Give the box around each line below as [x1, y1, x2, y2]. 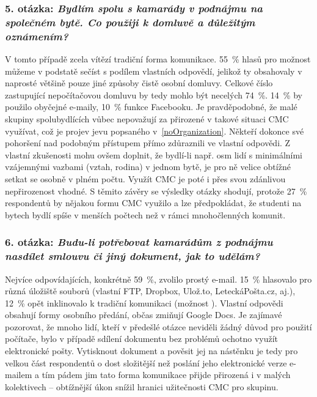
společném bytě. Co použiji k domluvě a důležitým [5, 14, 255, 29]
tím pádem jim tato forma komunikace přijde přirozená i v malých [42, 368, 291, 381]
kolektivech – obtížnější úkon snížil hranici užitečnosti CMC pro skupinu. [5, 380, 279, 393]
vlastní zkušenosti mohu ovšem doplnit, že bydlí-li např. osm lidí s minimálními [5, 148, 303, 161]
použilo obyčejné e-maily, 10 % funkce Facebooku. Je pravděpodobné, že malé [5, 100, 297, 113]
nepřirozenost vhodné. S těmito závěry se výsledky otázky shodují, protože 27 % [5, 184, 307, 197]
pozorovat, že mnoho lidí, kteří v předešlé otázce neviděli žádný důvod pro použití [5, 320, 312, 333]
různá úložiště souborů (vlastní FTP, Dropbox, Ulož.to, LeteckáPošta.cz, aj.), [5, 284, 296, 297]
